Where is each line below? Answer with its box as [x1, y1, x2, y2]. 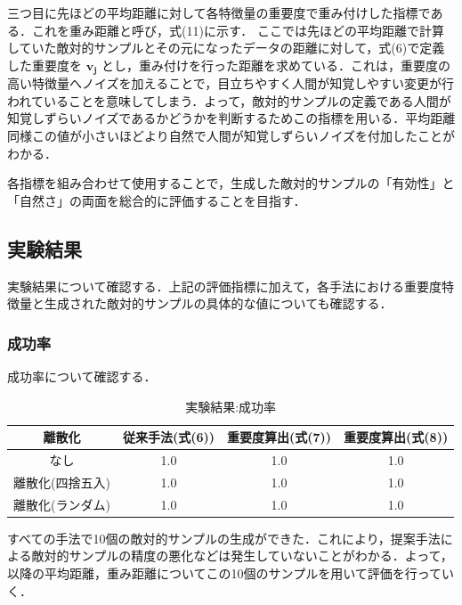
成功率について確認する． [7, 367, 157, 385]
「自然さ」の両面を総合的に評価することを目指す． [7, 191, 306, 209]
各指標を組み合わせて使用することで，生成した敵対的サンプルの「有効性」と [7, 174, 455, 192]
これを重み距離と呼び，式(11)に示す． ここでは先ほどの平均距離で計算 [31, 20, 444, 39]
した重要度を [7, 55, 82, 74]
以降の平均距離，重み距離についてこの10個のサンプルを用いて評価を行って [7, 564, 442, 582]
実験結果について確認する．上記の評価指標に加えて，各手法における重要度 [7, 276, 442, 295]
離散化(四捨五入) [13, 472, 110, 491]
